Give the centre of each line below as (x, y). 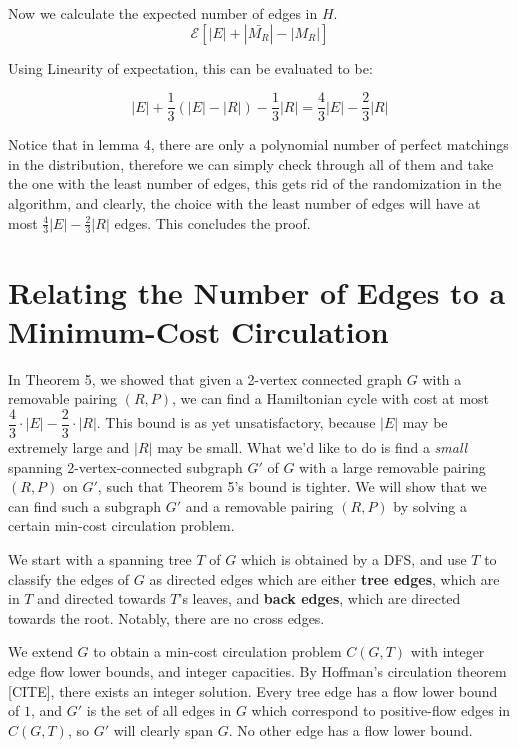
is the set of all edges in (159, 710)
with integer (447, 651)
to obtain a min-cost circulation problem (217, 651)
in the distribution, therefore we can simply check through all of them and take (251, 163)
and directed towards (101, 598)
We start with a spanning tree (100, 558)
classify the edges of (69, 578)
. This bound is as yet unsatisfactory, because (236, 422)
